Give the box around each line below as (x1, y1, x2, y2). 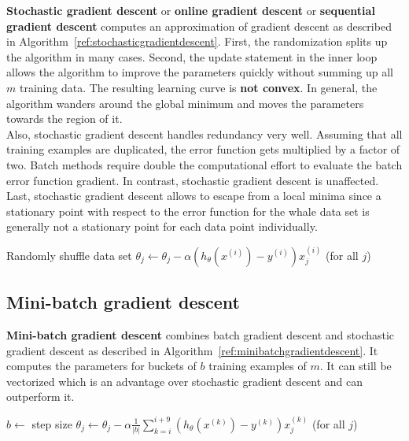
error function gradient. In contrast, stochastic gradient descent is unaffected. (6, 172, 379, 188)
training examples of (208, 358, 307, 374)
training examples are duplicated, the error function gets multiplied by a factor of (6, 141, 400, 157)
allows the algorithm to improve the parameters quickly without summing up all (6, 64, 393, 80)
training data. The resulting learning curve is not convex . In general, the (19, 79, 378, 95)
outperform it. (6, 388, 75, 405)
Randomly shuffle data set (6, 246, 132, 263)
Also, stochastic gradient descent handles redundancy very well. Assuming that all (6, 125, 403, 142)
